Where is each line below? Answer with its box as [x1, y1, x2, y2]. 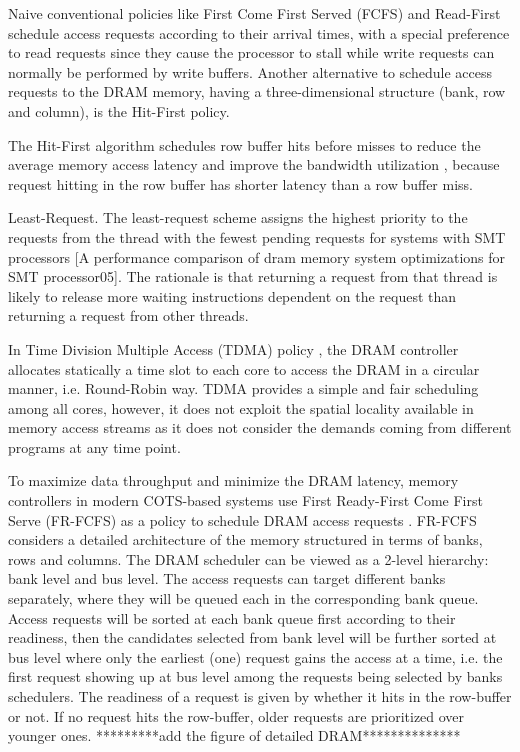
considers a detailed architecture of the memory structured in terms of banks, [8, 529, 483, 550]
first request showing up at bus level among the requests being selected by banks [8, 666, 503, 687]
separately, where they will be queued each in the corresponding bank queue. [8, 588, 479, 609]
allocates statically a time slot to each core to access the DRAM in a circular [8, 358, 480, 379]
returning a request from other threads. [8, 305, 249, 326]
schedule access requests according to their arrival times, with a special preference [8, 22, 510, 43]
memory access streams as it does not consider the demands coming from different [8, 417, 512, 438]
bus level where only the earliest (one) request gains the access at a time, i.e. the [8, 646, 503, 667]
